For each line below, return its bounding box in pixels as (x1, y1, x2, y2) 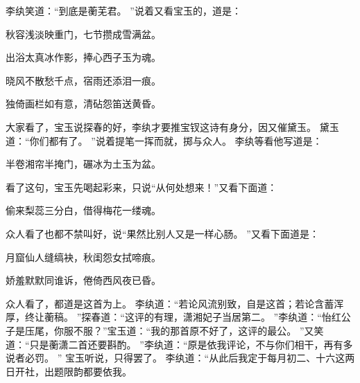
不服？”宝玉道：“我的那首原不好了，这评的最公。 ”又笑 (73, 323, 324, 337)
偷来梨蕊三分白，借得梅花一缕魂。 (6, 203, 161, 217)
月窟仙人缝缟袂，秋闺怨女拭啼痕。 (6, 249, 161, 264)
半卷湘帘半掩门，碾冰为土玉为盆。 (6, 157, 161, 171)
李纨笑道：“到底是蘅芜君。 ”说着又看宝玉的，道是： (6, 3, 241, 17)
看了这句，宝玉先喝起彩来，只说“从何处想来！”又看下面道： (6, 179, 277, 194)
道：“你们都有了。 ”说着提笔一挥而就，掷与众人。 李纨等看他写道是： (6, 133, 323, 148)
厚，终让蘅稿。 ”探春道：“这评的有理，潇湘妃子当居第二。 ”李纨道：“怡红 (6, 310, 341, 324)
